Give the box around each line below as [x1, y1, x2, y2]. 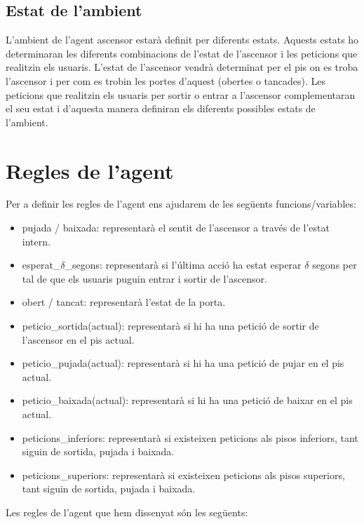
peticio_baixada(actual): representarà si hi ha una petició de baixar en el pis [22, 393, 353, 408]
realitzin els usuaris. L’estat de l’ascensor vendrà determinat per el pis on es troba [6, 60, 358, 74]
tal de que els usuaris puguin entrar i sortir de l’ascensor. [22, 271, 267, 285]
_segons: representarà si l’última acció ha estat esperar [65, 257, 302, 272]
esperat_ [22, 257, 61, 272]
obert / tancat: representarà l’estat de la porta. [22, 295, 226, 309]
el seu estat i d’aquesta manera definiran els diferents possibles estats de [6, 101, 316, 116]
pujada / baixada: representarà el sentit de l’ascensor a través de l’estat [22, 220, 330, 235]
